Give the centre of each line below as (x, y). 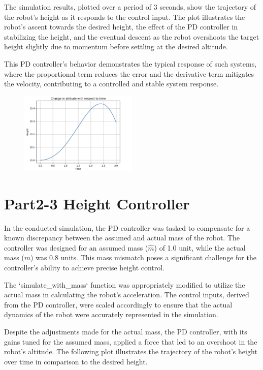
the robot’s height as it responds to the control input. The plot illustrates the (125, 17)
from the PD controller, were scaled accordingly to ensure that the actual (118, 304)
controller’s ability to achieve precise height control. (85, 268)
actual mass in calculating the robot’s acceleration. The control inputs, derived (127, 295)
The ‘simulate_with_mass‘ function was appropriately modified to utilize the (125, 284)
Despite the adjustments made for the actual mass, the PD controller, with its (126, 332)
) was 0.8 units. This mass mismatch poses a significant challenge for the (143, 257)
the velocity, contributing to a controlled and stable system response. (111, 84)
